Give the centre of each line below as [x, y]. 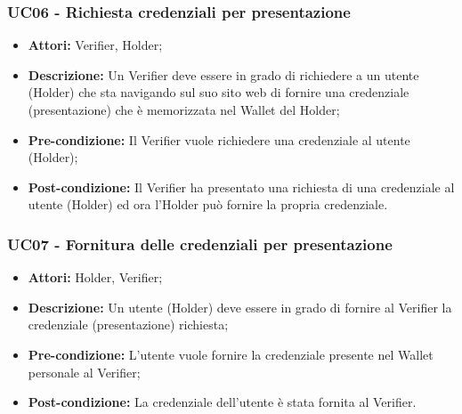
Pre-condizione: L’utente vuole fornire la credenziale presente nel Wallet [231, 354]
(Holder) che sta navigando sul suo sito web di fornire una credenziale [219, 92]
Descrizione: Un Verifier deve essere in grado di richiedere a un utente [223, 74]
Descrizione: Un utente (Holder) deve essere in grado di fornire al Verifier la [240, 307]
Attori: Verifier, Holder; [95, 45]
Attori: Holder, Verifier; [95, 277]
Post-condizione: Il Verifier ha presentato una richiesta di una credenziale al [241, 187]
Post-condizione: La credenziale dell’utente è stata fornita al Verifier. [222, 402]
